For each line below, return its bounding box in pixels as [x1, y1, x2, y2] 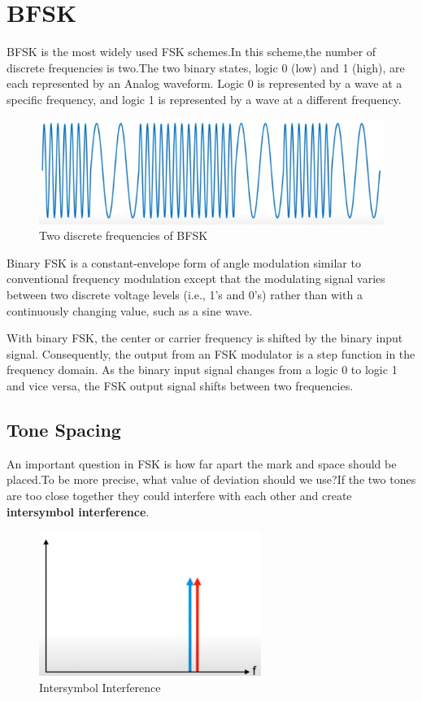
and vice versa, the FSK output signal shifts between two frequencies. [7, 377, 354, 394]
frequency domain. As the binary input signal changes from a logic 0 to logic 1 [7, 361, 398, 378]
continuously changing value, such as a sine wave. [7, 302, 253, 319]
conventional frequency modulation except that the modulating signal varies [7, 270, 385, 287]
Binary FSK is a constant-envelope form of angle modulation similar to [7, 254, 361, 271]
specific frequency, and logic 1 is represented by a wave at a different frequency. [7, 90, 402, 107]
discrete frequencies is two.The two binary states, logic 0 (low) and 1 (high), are [7, 59, 405, 76]
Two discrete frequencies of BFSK [39, 227, 208, 244]
